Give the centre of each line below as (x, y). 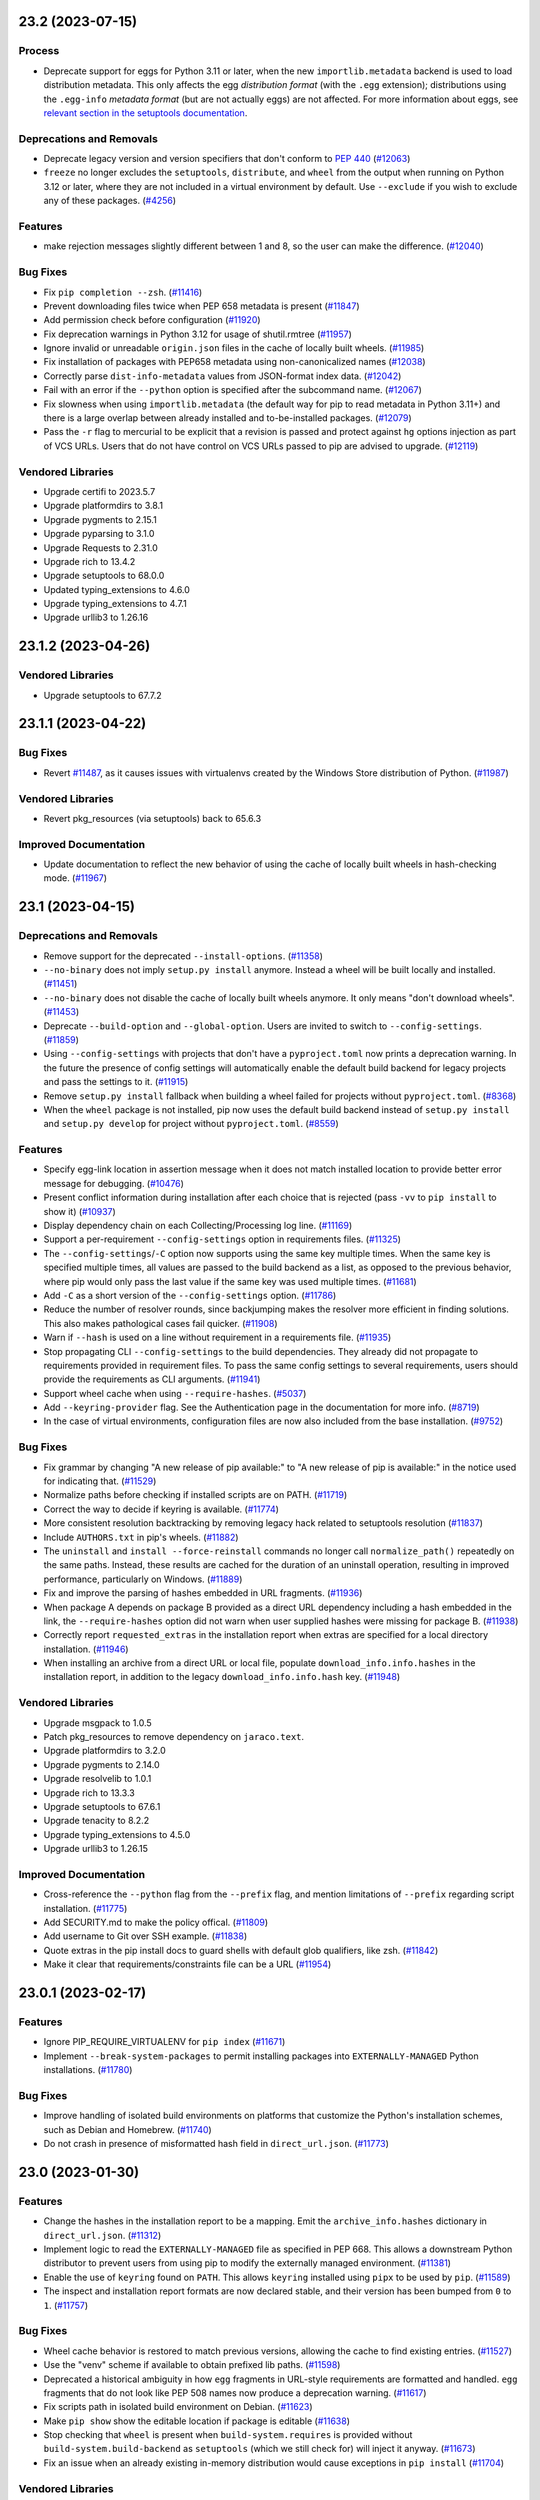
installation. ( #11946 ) (86, 1649)
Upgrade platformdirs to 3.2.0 (105, 1751)
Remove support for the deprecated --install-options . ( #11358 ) (183, 956)
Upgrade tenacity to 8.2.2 (96, 1821)
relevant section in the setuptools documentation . (145, 112)
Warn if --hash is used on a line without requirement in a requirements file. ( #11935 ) (217, 1337)
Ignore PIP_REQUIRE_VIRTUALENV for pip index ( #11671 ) (164, 2042)
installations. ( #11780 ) (88, 2070)
